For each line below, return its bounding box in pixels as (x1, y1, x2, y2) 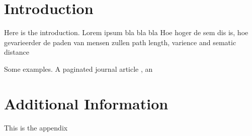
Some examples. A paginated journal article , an (4, 63, 153, 74)
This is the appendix (4, 122, 68, 132)
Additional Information (4, 93, 169, 113)
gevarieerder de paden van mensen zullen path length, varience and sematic (4, 37, 236, 47)
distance (4, 47, 29, 57)
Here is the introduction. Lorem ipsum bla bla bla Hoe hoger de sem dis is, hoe (4, 27, 248, 38)
